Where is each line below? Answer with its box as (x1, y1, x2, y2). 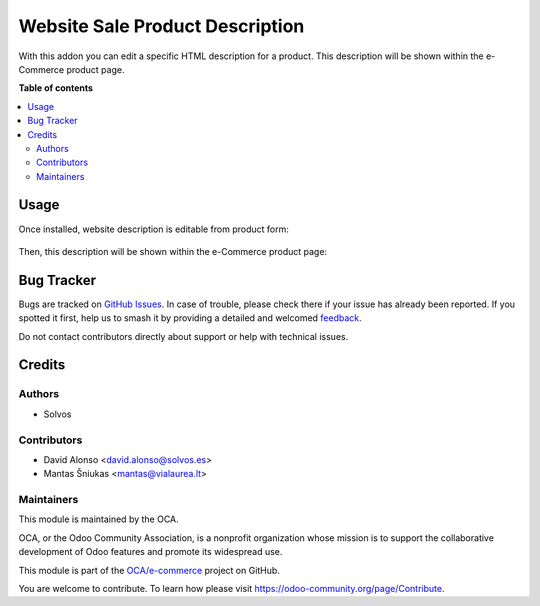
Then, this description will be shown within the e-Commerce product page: (18, 245, 328, 257)
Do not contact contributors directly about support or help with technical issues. (18, 330, 349, 342)
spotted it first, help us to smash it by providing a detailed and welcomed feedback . (18, 312, 362, 324)
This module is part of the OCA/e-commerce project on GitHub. (18, 564, 280, 576)
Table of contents (18, 82, 94, 94)
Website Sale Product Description (18, 15, 305, 37)
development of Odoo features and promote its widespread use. (18, 546, 283, 558)
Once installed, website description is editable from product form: (18, 223, 290, 235)
